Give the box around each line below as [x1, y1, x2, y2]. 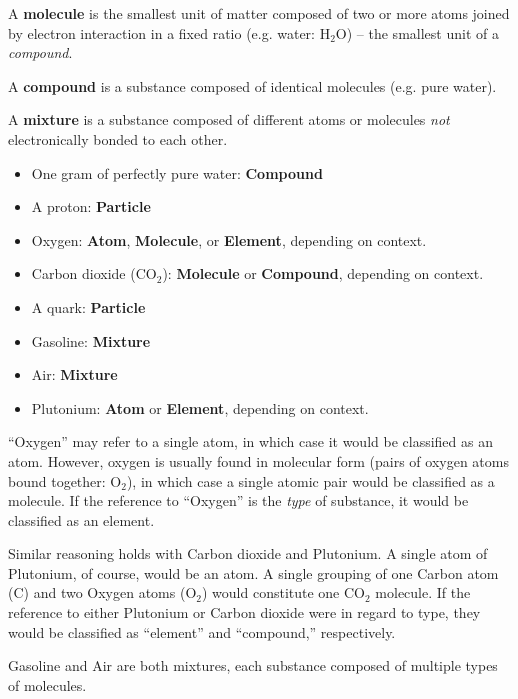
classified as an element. [8, 509, 155, 530]
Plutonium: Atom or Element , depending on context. [31, 397, 369, 418]
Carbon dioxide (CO [31, 263, 157, 284]
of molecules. [8, 674, 87, 695]
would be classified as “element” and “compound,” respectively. [8, 621, 396, 642]
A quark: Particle [31, 296, 146, 317]
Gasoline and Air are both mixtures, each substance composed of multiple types [8, 655, 498, 676]
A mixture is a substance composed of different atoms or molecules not [8, 109, 450, 130]
